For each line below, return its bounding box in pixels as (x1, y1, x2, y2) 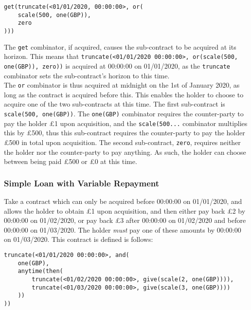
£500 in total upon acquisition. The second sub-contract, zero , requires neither (4, 137, 241, 147)
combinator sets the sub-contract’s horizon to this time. (4, 70, 170, 80)
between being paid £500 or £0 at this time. (4, 156, 137, 166)
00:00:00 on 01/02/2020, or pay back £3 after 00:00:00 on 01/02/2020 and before (4, 215, 246, 225)
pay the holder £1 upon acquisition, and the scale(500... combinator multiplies (4, 118, 248, 128)
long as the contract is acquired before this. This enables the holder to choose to (4, 89, 244, 99)
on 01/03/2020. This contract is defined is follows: (4, 234, 153, 244)
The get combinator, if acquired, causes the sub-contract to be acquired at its (4, 41, 236, 52)
